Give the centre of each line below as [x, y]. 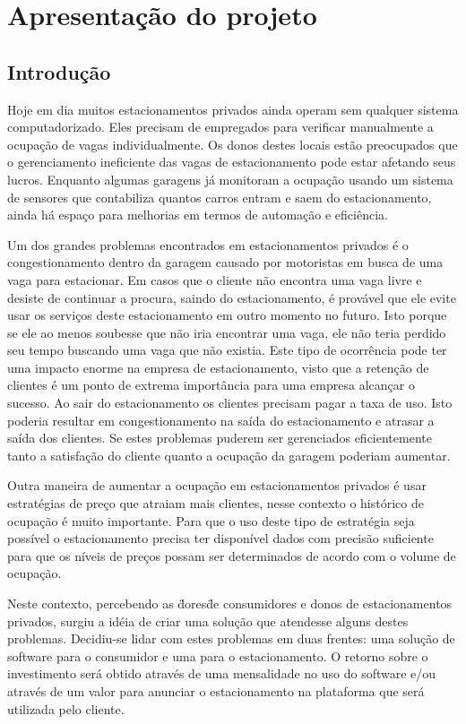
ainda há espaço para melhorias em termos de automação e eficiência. [198, 215]
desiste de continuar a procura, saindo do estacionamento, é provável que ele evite [232, 297]
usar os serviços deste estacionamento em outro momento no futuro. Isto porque [227, 315]
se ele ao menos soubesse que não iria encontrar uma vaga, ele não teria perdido [227, 332]
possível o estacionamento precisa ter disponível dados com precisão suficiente [220, 538]
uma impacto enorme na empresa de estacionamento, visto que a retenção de [218, 367]
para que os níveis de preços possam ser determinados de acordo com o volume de [232, 555]
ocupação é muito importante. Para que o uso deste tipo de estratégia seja [211, 520]
